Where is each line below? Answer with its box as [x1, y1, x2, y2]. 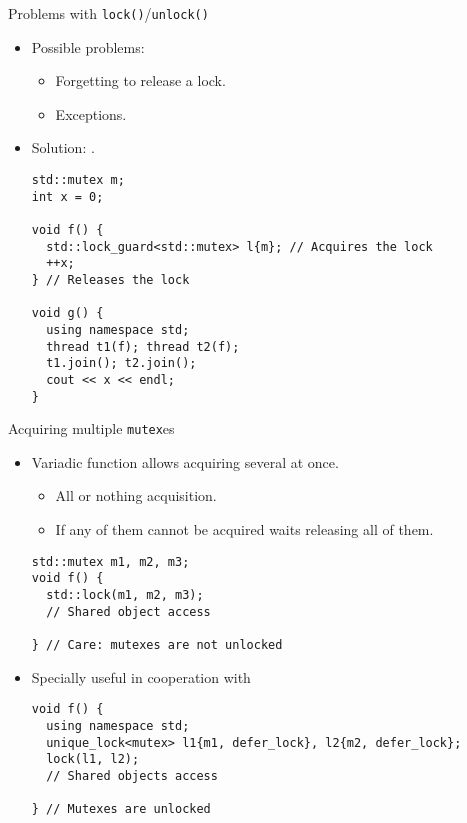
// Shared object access [46, 604, 211, 619]
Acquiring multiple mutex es [8, 418, 175, 439]
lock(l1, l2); [46, 752, 140, 767]
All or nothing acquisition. [55, 485, 217, 506]
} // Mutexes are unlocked [31, 802, 211, 817]
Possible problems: [31, 36, 145, 57]
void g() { [31, 306, 104, 321]
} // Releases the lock [31, 272, 190, 287]
